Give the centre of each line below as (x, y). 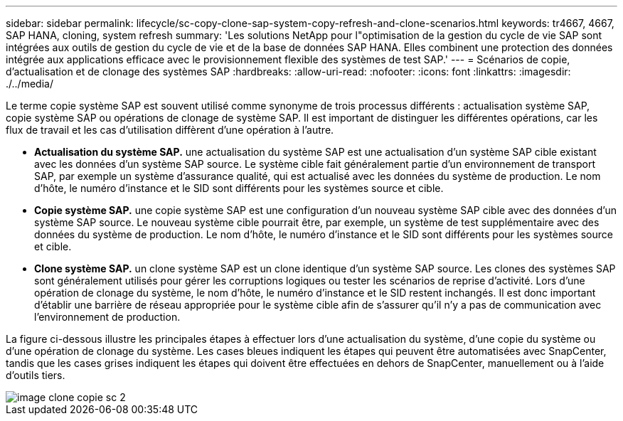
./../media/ (30, 84)
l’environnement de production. (107, 317)
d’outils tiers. (36, 375)
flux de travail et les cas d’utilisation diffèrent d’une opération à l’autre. (170, 130)
